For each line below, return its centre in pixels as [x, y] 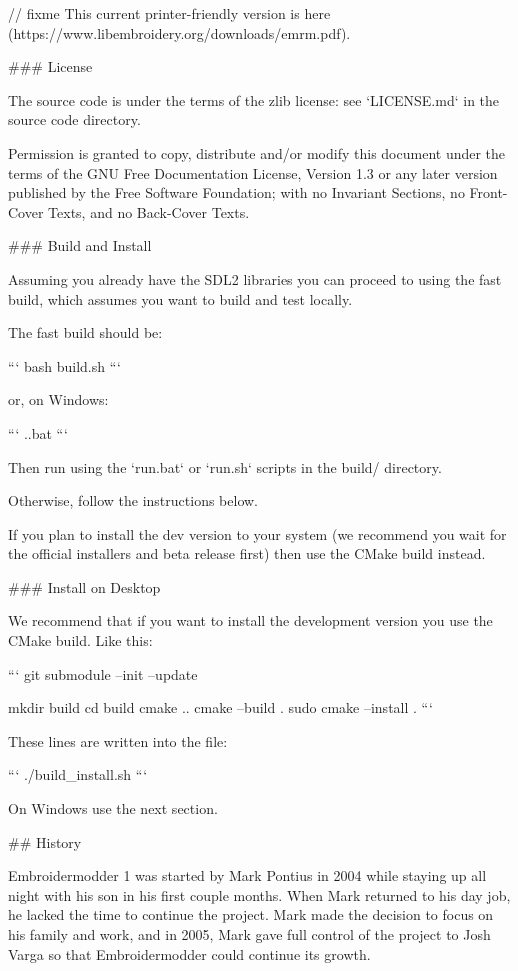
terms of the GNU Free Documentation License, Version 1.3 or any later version [253, 172]
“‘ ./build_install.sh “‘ [78, 774]
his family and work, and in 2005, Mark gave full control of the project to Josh [249, 934]
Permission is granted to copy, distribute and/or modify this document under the [257, 152]
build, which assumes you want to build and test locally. [180, 298]
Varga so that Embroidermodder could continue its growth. [189, 953]
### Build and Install [80, 245]
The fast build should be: [85, 332]
